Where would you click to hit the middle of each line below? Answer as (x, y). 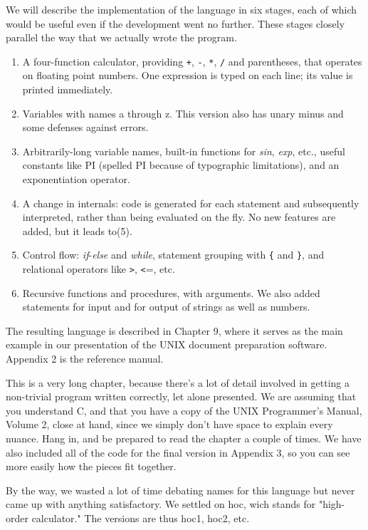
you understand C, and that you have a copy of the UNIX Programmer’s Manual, (184, 410)
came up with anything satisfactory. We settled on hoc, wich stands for (161, 504)
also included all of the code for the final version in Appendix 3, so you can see (178, 452)
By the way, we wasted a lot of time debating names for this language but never (180, 490)
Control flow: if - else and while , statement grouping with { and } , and (173, 255)
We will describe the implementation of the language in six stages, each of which (182, 9)
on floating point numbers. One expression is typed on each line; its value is (188, 75)
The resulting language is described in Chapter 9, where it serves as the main (174, 330)
